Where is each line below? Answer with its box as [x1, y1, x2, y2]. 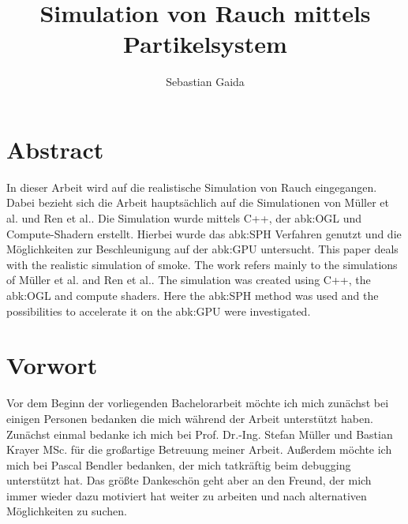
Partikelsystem [123, 28, 287, 60]
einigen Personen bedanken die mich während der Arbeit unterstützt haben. [6, 410, 373, 426]
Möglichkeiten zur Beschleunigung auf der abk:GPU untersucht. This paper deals [6, 241, 399, 257]
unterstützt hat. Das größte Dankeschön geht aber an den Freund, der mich [6, 472, 372, 488]
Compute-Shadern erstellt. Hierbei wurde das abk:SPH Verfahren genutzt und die [6, 225, 402, 241]
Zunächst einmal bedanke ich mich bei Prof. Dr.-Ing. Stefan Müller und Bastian [6, 425, 393, 442]
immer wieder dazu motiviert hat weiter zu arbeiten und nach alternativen [6, 487, 367, 503]
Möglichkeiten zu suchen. [6, 503, 127, 519]
